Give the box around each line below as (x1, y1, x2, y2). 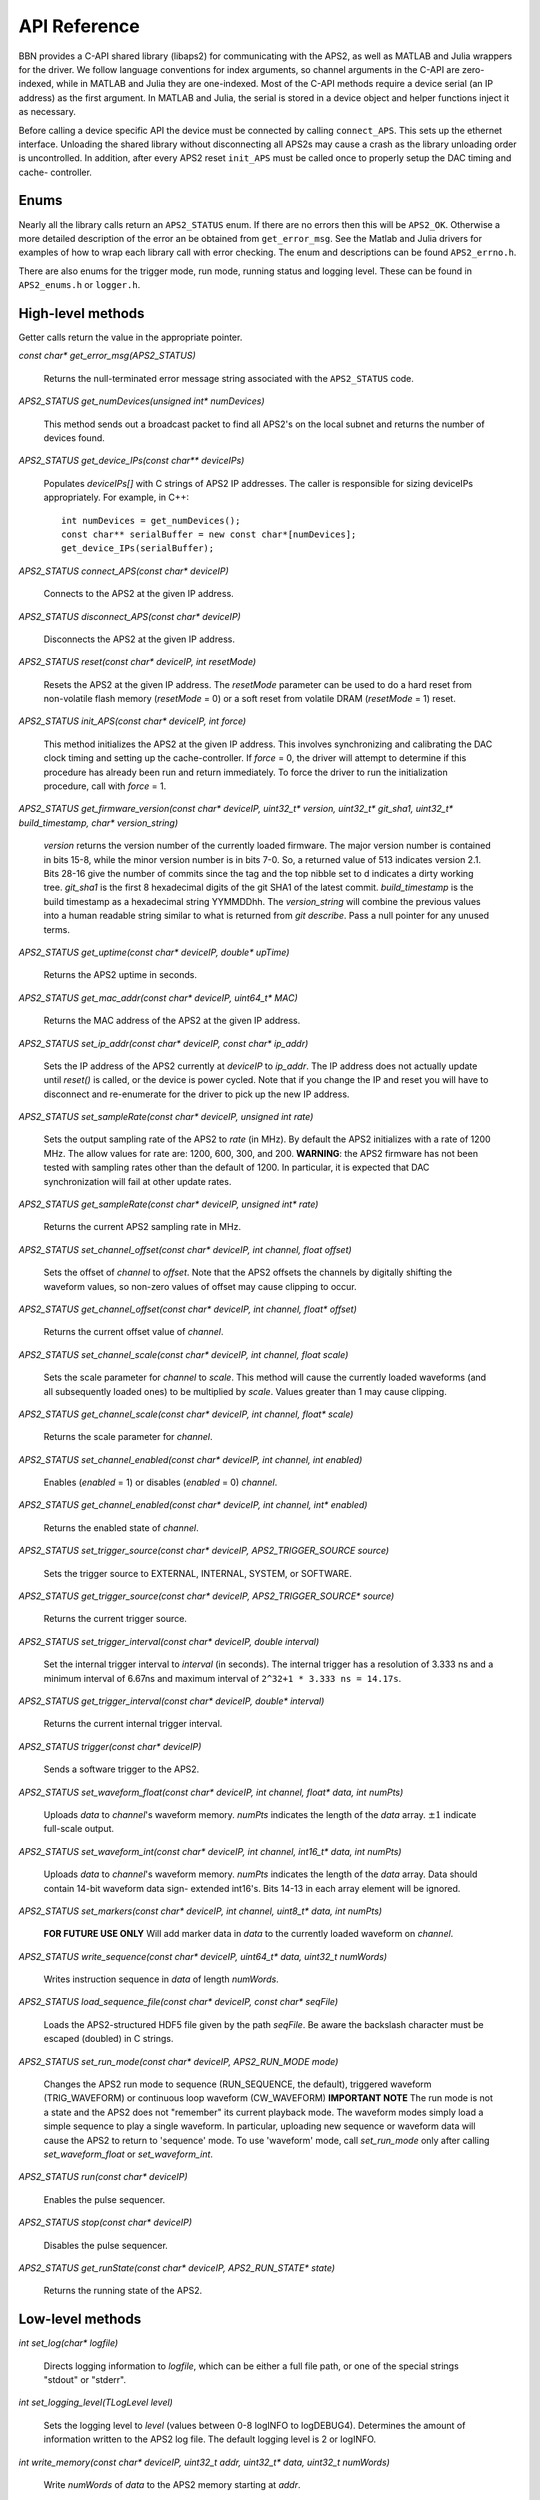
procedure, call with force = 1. (43, 780, 167, 792)
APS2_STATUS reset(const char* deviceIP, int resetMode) (18, 656, 257, 668)
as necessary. (18, 106, 77, 118)
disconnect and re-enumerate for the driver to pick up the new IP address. (43, 1088, 350, 1100)
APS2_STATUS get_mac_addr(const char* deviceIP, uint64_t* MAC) (18, 991, 299, 1004)
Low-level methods (18, 2311, 142, 2328)
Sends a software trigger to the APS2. (43, 1763, 200, 1775)
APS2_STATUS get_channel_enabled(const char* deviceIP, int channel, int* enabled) (18, 1499, 368, 1511)
